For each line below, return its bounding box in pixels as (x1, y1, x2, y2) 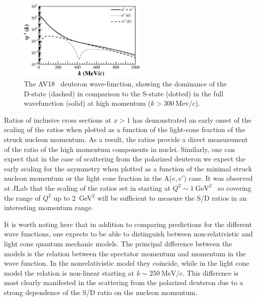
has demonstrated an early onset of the (132, 114, 252, 125)
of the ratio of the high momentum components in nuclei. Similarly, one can (4, 144, 235, 154)
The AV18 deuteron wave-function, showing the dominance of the (24, 78, 227, 89)
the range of (4, 192, 41, 203)
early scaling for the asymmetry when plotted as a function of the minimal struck (4, 163, 253, 173)
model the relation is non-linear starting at (4, 267, 135, 278)
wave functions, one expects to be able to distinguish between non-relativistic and (4, 228, 253, 239)
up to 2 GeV (53, 192, 92, 203)
